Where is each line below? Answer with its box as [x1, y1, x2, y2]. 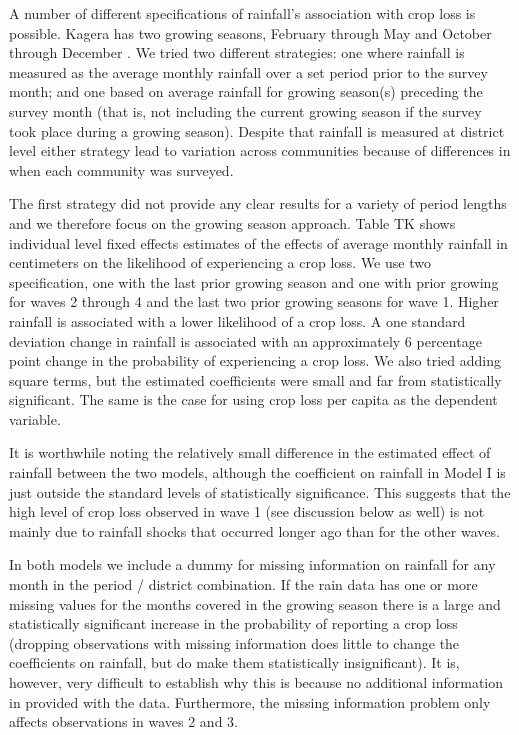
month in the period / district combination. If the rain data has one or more [9, 574, 478, 595]
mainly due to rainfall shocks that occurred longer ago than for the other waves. [9, 520, 500, 541]
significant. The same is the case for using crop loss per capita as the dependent [9, 389, 498, 410]
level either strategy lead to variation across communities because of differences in [9, 140, 511, 161]
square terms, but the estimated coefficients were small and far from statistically [9, 369, 502, 390]
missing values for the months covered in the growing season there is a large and [9, 593, 501, 614]
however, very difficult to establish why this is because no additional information [9, 672, 504, 692]
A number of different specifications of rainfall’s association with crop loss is [9, 3, 476, 23]
